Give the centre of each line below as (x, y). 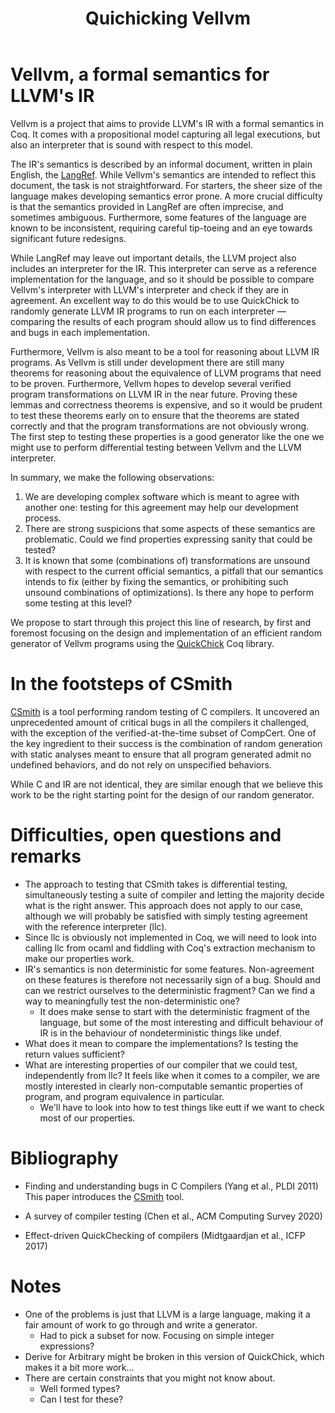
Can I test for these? (81, 1399)
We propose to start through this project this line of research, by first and (161, 622)
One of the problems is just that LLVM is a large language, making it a (167, 1314)
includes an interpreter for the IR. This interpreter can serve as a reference (163, 268)
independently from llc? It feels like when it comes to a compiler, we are (172, 1075)
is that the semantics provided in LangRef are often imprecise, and (147, 206)
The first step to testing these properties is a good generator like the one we (167, 436)
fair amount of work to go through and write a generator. (141, 1324)
